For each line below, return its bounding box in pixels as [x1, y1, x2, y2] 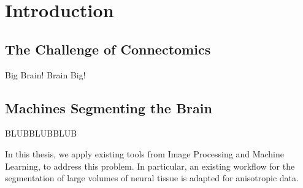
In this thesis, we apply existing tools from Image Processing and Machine [5, 147, 285, 160]
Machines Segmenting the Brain [5, 98, 212, 117]
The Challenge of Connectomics [5, 39, 211, 58]
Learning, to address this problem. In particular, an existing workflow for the [5, 159, 295, 172]
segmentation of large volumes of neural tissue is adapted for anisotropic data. [5, 171, 299, 184]
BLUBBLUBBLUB [5, 127, 77, 140]
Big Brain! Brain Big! [5, 68, 86, 81]
